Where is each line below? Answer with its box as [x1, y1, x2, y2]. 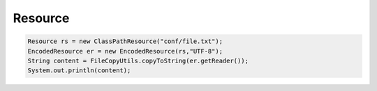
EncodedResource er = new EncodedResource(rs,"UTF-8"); [27, 47, 223, 55]
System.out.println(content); [27, 67, 131, 74]
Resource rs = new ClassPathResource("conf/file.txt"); [27, 38, 223, 45]
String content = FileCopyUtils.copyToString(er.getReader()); [27, 56, 249, 65]
